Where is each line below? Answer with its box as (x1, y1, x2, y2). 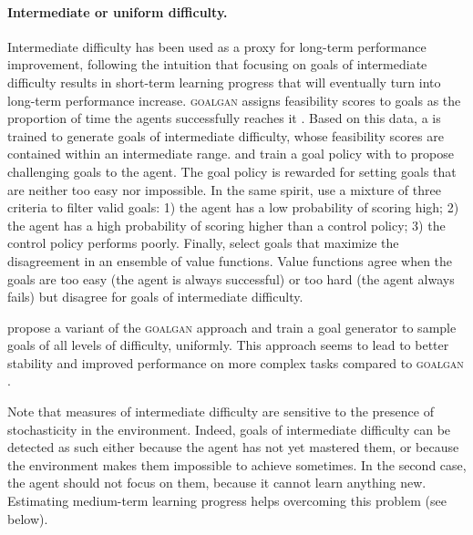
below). (7, 509, 48, 528)
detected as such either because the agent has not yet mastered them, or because (7, 437, 459, 457)
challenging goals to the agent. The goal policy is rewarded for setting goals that (7, 161, 457, 180)
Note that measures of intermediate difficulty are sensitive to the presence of (7, 402, 434, 421)
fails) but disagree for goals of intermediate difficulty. (7, 287, 303, 306)
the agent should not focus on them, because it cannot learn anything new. (7, 473, 427, 492)
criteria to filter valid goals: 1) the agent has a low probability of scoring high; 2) (7, 198, 459, 217)
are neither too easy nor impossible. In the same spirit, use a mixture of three (7, 180, 441, 199)
